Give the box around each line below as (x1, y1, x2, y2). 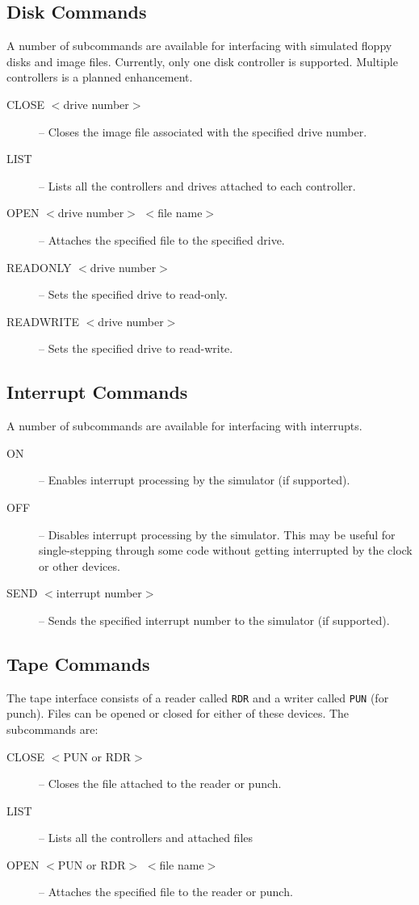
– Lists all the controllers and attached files (39, 829, 253, 846)
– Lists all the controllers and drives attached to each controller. (39, 177, 356, 194)
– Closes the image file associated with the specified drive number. (39, 123, 367, 140)
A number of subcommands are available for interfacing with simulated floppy (6, 37, 392, 54)
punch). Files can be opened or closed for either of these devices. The (6, 705, 350, 722)
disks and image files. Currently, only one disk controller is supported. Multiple (6, 52, 398, 69)
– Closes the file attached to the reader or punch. (39, 775, 282, 792)
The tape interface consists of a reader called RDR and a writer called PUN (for (6, 689, 389, 706)
